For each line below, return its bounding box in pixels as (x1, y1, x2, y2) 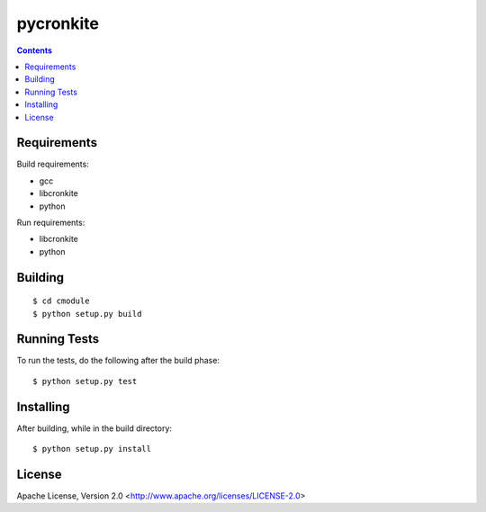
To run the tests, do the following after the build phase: (16, 355, 220, 366)
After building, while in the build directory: (16, 423, 173, 434)
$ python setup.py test (32, 376, 138, 386)
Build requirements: (16, 158, 89, 170)
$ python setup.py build (32, 309, 142, 319)
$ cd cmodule (32, 296, 90, 306)
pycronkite (16, 13, 99, 33)
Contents (16, 45, 53, 56)
